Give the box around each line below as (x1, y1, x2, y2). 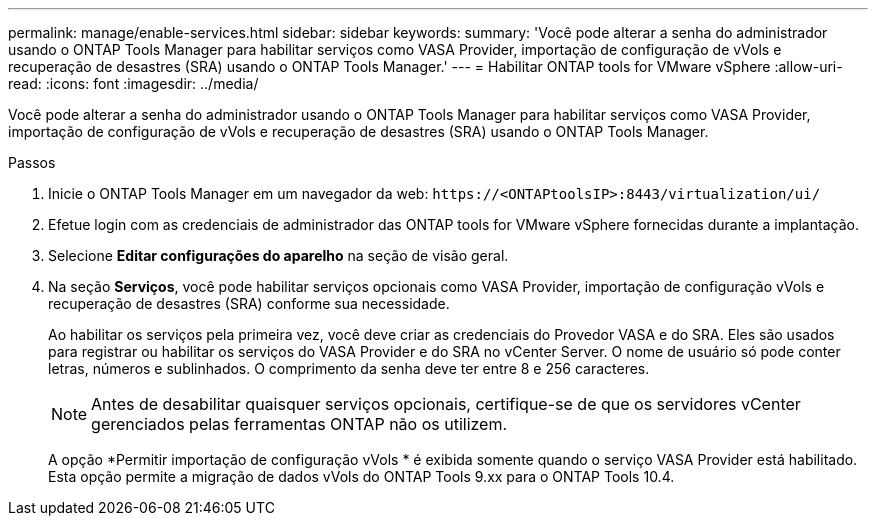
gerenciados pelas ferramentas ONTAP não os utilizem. (91, 414, 508, 434)
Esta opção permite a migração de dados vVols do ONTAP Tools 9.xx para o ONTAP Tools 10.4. (48, 468, 675, 485)
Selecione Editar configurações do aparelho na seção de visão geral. (48, 247, 509, 264)
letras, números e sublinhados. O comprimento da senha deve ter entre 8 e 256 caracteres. (48, 360, 650, 377)
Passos (8, 154, 56, 171)
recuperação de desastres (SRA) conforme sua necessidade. (48, 295, 450, 312)
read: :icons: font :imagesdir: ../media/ (8, 75, 259, 92)
